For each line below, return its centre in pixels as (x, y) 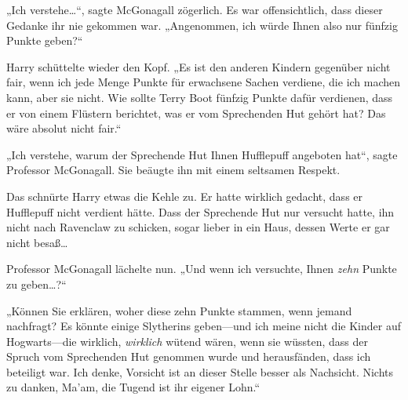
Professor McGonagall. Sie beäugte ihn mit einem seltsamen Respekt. (173, 170)
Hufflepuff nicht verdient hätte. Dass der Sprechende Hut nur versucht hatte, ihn (200, 211)
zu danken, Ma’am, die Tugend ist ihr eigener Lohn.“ (133, 387)
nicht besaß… (37, 242)
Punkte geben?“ (45, 40)
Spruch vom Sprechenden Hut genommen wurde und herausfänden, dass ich (189, 356)
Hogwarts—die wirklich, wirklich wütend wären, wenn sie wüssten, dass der (188, 341)
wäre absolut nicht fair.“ (64, 128)
